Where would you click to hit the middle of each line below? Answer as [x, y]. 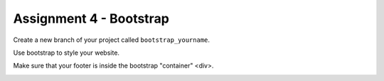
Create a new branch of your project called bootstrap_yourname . [111, 40]
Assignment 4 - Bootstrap [91, 18]
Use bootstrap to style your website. [66, 53]
